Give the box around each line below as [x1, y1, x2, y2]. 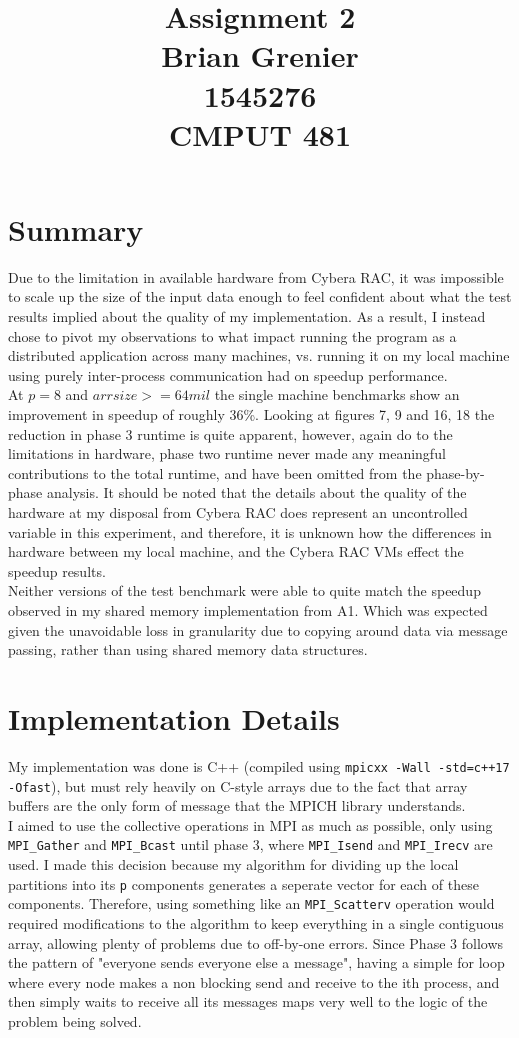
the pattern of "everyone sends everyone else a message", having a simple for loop [8, 952, 505, 973]
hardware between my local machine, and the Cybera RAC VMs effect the [8, 541, 464, 562]
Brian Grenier [161, 35, 359, 76]
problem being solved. [8, 1010, 142, 1031]
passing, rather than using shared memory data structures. [8, 639, 368, 660]
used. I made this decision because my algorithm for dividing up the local [8, 854, 459, 875]
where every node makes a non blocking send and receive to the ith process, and [8, 971, 500, 992]
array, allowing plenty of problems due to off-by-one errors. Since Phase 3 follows [8, 932, 504, 953]
